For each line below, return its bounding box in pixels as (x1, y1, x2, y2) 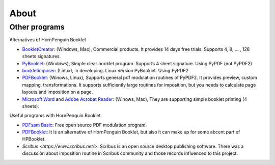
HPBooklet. (22, 136, 46, 142)
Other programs (9, 22, 65, 32)
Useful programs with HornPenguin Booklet (9, 113, 101, 119)
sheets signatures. (22, 53, 61, 60)
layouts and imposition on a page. (22, 89, 93, 95)
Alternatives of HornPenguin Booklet (9, 37, 87, 43)
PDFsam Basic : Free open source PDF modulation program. (22, 122, 147, 128)
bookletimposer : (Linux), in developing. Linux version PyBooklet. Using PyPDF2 (22, 67, 188, 73)
